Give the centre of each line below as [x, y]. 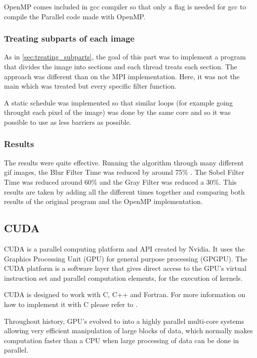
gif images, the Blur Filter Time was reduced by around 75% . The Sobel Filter [124, 172]
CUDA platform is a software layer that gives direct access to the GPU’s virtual [125, 268]
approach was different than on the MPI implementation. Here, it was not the [122, 76]
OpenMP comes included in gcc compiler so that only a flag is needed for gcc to [125, 6]
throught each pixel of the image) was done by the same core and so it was [117, 112]
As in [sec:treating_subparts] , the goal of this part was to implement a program [125, 57]
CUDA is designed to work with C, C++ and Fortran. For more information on [125, 294]
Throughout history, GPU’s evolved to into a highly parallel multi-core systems [124, 321]
